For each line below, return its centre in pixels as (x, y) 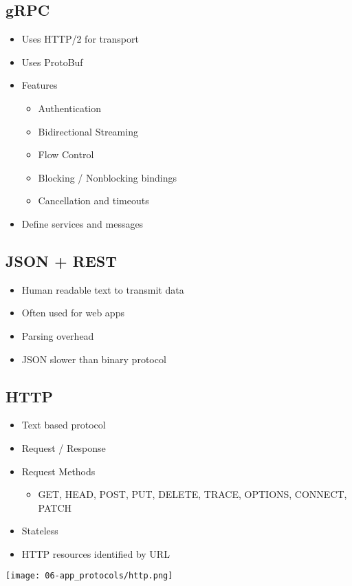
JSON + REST (62, 260)
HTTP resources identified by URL (96, 553)
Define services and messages (82, 223)
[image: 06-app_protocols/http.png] (89, 576)
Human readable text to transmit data (103, 289)
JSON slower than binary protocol (94, 359)
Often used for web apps (73, 313)
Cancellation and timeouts (93, 200)
